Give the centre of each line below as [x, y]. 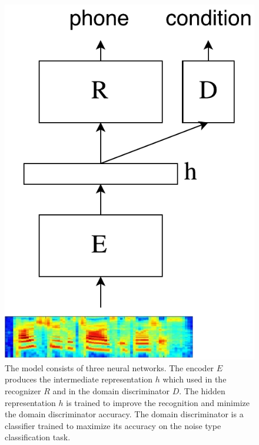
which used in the [195, 379]
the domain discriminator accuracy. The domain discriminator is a [124, 414]
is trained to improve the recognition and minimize [158, 402]
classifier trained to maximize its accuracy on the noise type [113, 425]
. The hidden [202, 391]
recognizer [23, 391]
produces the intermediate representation [79, 379]
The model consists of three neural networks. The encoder [109, 367]
